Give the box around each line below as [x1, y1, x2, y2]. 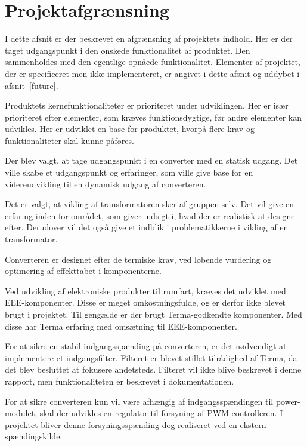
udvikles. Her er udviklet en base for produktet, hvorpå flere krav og [5, 122, 255, 135]
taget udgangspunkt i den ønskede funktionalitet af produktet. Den [5, 44, 250, 56]
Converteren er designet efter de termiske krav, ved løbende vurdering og [5, 253, 272, 265]
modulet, [5, 407, 38, 419]
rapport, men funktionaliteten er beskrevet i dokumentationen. [5, 374, 234, 387]
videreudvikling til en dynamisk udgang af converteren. [5, 177, 206, 190]
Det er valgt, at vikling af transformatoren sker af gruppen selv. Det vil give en [5, 198, 294, 210]
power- [275, 395, 300, 407]
